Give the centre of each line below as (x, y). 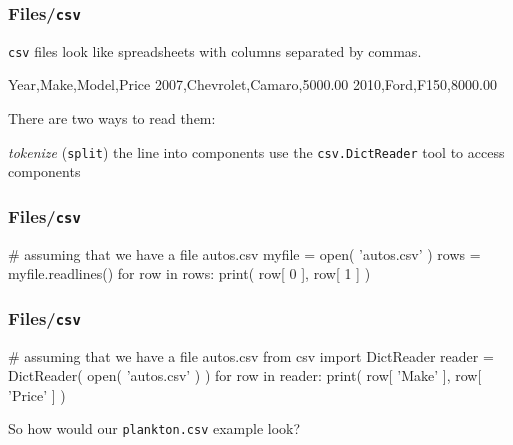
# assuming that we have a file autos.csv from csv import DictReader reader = (251, 355)
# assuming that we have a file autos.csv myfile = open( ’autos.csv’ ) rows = (244, 253)
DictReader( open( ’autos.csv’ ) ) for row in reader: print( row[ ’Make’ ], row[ (245, 375)
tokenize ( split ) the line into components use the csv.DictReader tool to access (256, 151)
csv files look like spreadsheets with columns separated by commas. (215, 50)
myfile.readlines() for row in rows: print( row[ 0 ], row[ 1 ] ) (189, 273)
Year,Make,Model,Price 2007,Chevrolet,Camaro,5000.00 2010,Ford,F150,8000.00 (252, 84)
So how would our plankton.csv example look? (154, 428)
